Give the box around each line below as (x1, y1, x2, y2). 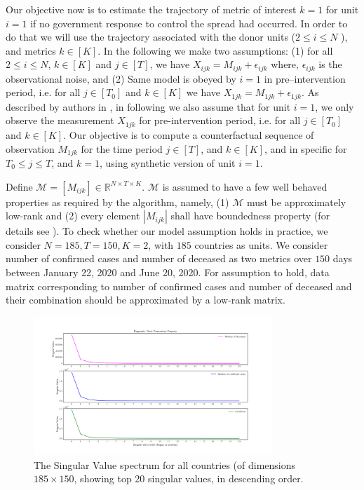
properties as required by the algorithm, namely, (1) (6, 194, 229, 209)
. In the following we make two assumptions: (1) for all (97, 43, 333, 57)
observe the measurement (6, 113, 114, 128)
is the (318, 57, 342, 72)
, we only (315, 99, 354, 114)
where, (271, 57, 299, 72)
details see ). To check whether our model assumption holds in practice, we (6, 224, 328, 238)
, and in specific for (264, 141, 347, 156)
